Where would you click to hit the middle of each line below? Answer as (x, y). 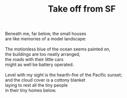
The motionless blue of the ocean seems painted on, (58, 49)
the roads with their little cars (34, 60)
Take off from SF (82, 9)
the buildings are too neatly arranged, (43, 54)
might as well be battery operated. (39, 65)
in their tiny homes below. (31, 90)
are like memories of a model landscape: (46, 39)
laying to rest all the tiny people (36, 85)
